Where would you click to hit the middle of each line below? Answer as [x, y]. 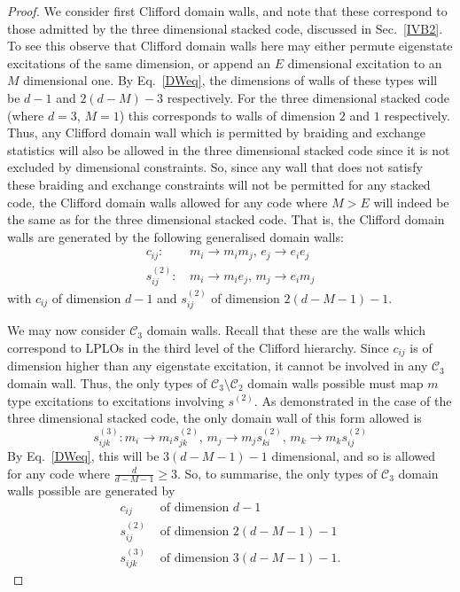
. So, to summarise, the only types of [277, 473]
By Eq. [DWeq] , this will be [83, 455]
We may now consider [66, 330]
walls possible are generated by [91, 491]
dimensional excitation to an [365, 62]
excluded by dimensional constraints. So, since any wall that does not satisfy [215, 167]
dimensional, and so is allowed [354, 455]
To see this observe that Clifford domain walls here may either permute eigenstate [230, 46]
